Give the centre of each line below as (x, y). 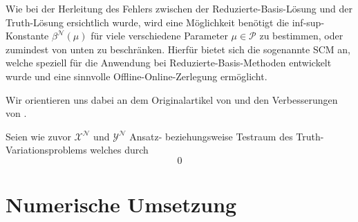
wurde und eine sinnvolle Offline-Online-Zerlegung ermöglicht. (136, 76)
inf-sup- (308, 22)
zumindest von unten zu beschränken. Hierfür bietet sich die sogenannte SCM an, (178, 49)
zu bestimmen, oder (301, 36)
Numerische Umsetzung (121, 204)
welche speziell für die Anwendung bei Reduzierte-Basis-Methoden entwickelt (169, 63)
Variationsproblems (46, 150)
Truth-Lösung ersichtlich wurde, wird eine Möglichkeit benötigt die (148, 22)
